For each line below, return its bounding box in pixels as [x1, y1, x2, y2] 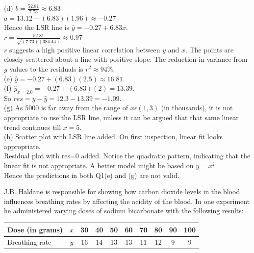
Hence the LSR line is [4, 22, 70, 32]
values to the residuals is [9, 63, 83, 74]
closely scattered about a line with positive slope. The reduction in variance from [4, 54, 248, 64]
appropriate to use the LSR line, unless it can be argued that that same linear [4, 112, 239, 123]
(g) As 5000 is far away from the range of [4, 102, 128, 113]
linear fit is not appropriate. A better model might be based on [4, 160, 194, 171]
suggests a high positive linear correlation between [9, 44, 160, 54]
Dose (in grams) [7, 224, 63, 234]
